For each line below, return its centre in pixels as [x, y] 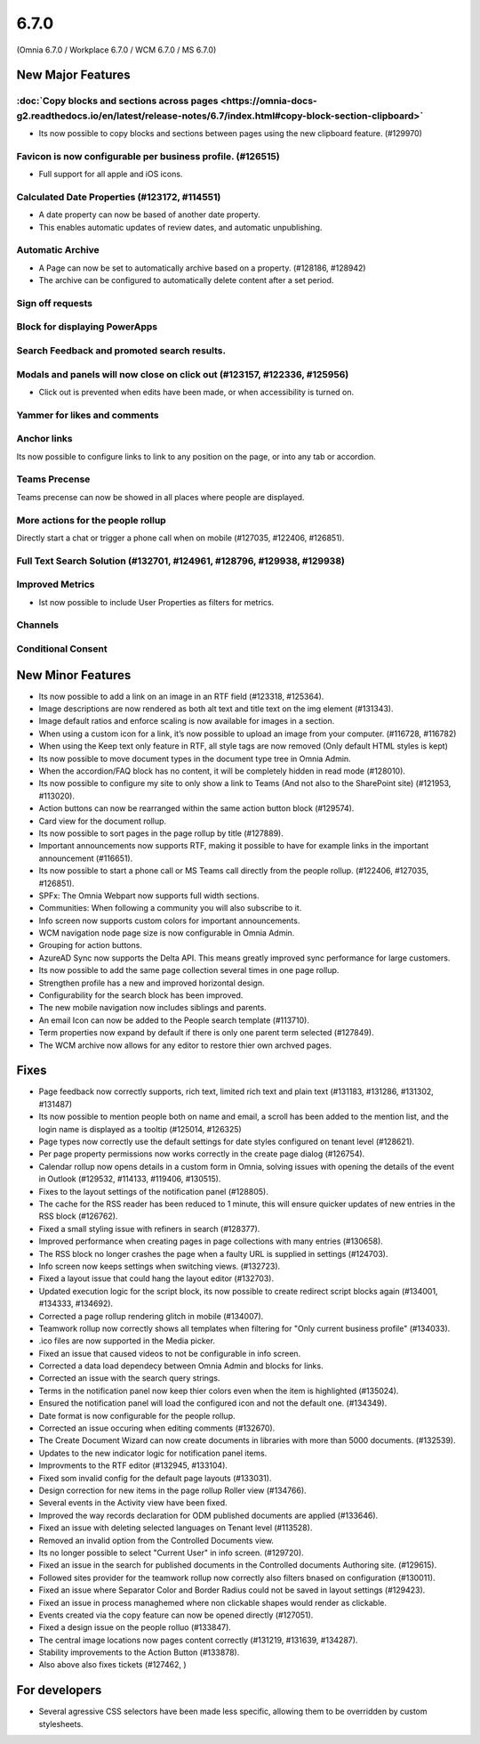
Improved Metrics [56, 585]
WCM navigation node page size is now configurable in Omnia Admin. [167, 933]
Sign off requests [55, 303]
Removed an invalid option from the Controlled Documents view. [156, 1540]
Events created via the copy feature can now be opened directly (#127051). [176, 1615]
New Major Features [73, 75]
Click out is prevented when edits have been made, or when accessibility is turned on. [196, 392]
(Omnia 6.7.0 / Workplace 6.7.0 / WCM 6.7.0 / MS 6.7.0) [116, 50]
